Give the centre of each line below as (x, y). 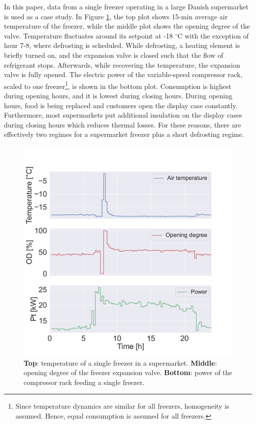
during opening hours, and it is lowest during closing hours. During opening (118, 95)
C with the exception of (213, 35)
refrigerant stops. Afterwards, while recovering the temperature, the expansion (122, 64)
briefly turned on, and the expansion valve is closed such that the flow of (114, 55)
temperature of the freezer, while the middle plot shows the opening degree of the (127, 26)
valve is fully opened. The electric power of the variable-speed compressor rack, (123, 74)
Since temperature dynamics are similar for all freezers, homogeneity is (122, 406)
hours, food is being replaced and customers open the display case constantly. (121, 105)
